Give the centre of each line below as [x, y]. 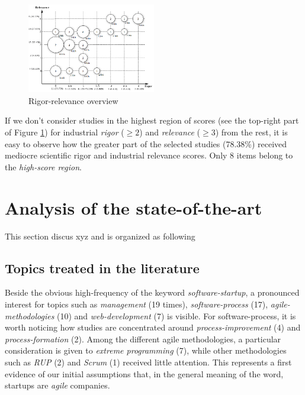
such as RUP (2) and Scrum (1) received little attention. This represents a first [148, 362]
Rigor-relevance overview [73, 100]
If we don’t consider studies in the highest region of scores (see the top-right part [152, 120]
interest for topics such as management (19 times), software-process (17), [137, 304]
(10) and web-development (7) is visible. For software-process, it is [176, 315]
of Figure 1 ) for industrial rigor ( [65, 132]
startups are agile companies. [57, 385]
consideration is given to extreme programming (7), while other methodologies [146, 350]
